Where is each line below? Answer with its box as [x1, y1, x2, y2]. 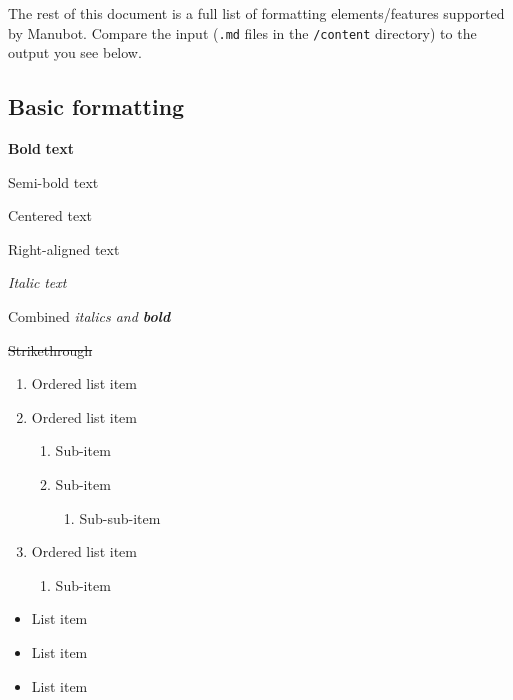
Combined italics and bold [8, 306, 171, 327]
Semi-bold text [8, 171, 99, 192]
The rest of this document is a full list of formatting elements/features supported [8, 3, 505, 23]
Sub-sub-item [79, 507, 161, 528]
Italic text [8, 272, 67, 293]
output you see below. [8, 42, 142, 63]
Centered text [8, 205, 93, 226]
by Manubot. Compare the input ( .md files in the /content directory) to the [8, 22, 477, 43]
